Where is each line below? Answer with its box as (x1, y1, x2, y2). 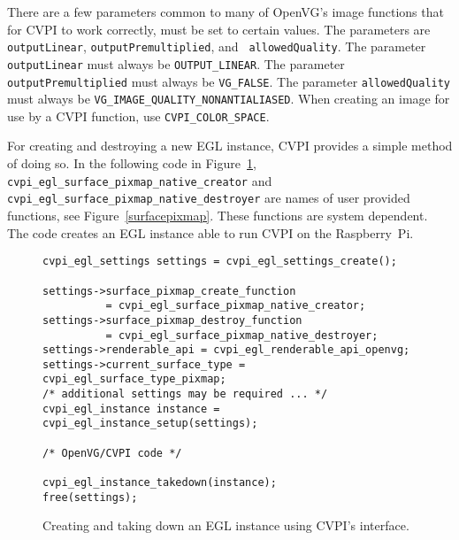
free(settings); (42, 490, 138, 504)
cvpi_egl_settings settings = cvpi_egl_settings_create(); (42, 255, 397, 268)
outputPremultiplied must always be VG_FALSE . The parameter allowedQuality (7, 72, 451, 90)
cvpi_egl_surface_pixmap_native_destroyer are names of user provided (7, 189, 410, 207)
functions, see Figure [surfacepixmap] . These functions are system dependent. (7, 206, 428, 225)
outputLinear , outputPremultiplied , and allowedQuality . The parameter (7, 37, 426, 56)
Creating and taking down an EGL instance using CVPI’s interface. (42, 516, 409, 535)
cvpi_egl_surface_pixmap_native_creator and (7, 171, 272, 189)
